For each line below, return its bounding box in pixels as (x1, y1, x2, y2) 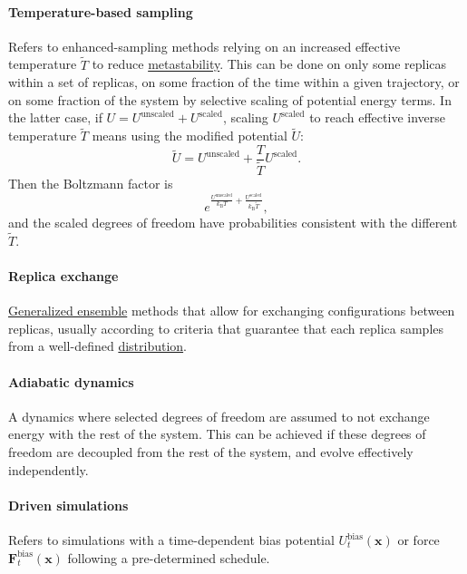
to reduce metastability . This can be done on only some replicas (92, 54, 447, 73)
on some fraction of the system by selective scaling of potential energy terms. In (8, 90, 452, 109)
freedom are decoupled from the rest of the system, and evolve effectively (8, 443, 413, 462)
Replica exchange (8, 267, 119, 286)
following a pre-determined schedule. (67, 548, 270, 567)
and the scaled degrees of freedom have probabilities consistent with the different (8, 213, 458, 232)
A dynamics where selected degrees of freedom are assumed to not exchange (8, 406, 430, 425)
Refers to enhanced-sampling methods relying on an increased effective (8, 36, 401, 55)
